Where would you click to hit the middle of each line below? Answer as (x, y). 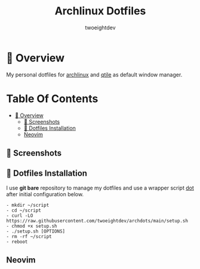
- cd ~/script (24, 210)
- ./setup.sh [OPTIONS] (36, 231)
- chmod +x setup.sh (32, 226)
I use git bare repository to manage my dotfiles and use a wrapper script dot (100, 188)
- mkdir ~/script (28, 205)
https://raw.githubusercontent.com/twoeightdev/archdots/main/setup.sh (97, 221)
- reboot (17, 242)
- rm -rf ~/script (29, 236)
